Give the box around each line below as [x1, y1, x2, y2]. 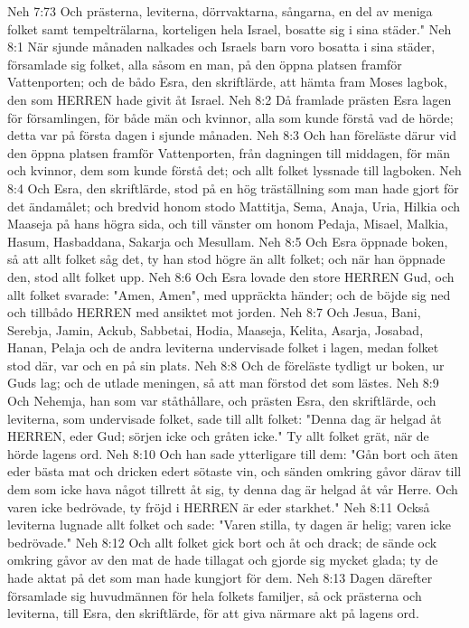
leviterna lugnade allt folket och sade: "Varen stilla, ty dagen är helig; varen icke [7, 515, 451, 534]
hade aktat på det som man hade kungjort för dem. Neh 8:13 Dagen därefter [7, 568, 433, 586]
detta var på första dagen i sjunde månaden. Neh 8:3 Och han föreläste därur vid [7, 126, 457, 145]
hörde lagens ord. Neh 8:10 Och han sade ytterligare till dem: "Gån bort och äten [7, 444, 458, 463]
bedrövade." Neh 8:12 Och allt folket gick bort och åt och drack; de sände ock [7, 532, 437, 551]
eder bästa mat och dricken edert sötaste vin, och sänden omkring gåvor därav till [7, 462, 462, 481]
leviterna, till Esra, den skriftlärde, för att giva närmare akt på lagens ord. [7, 604, 419, 623]
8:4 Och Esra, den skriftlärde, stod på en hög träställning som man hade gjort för [7, 178, 459, 197]
